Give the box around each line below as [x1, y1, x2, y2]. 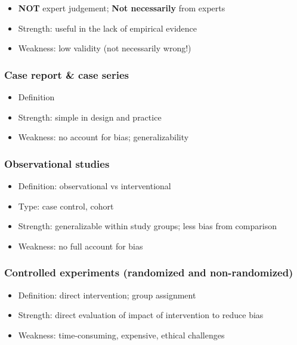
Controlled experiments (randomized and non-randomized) [4, 265, 293, 280]
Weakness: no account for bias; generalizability [18, 131, 189, 143]
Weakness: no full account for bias [18, 239, 143, 252]
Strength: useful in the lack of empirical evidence [18, 21, 197, 34]
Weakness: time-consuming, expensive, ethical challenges [18, 328, 225, 341]
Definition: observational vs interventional [18, 180, 171, 192]
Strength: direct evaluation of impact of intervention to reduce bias [18, 309, 264, 321]
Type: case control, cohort [18, 199, 114, 212]
